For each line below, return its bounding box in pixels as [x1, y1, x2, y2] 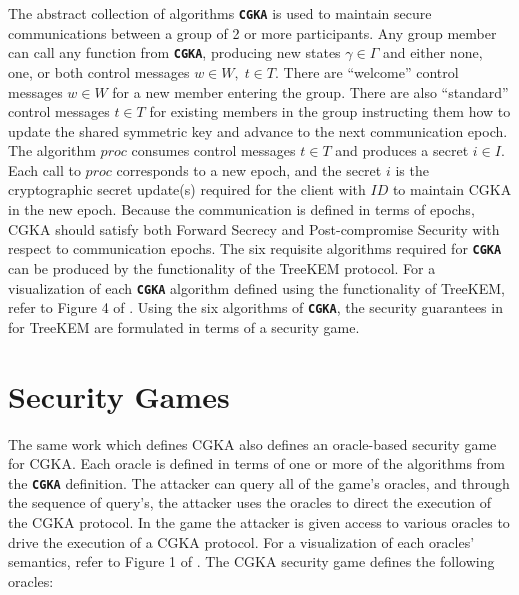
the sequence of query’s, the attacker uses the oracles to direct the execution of [8, 492, 492, 513]
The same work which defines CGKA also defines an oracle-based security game [8, 433, 497, 454]
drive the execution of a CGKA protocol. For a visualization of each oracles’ [8, 531, 475, 552]
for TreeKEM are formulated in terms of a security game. [8, 316, 360, 337]
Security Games [8, 375, 230, 416]
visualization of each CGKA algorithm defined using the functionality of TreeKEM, [8, 277, 505, 298]
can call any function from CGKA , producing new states [8, 42, 341, 63]
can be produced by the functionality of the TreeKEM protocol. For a [8, 257, 436, 278]
